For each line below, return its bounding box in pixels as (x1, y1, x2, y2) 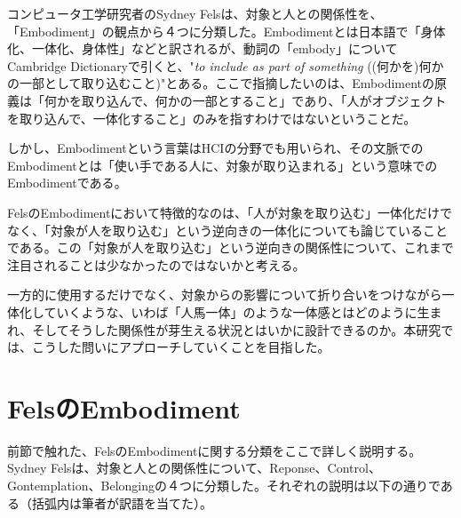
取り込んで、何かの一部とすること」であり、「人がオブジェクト (81, 91, 447, 109)
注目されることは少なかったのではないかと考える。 (7, 255, 306, 274)
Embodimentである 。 (7, 173, 127, 192)
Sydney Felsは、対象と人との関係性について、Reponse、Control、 (7, 458, 381, 477)
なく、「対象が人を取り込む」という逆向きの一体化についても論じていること (7, 220, 448, 239)
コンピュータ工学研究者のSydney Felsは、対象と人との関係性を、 (7, 4, 383, 22)
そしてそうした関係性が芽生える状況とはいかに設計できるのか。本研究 (32, 320, 441, 339)
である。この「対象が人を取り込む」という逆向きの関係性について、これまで (7, 238, 454, 257)
